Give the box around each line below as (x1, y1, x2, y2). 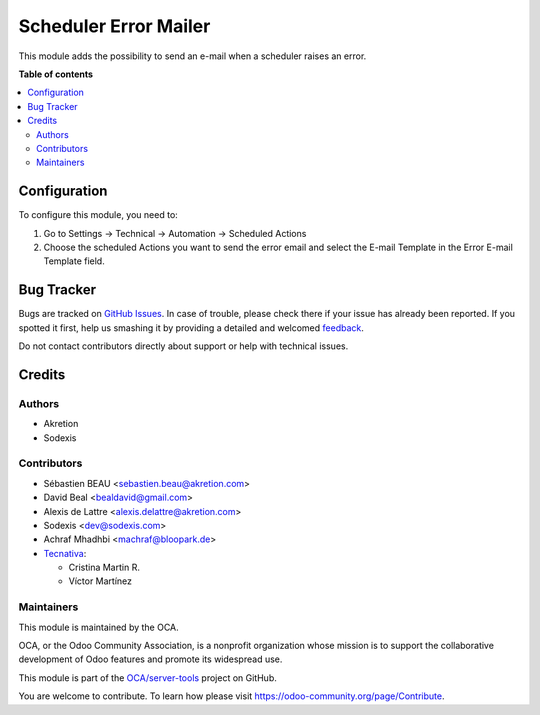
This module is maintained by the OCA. (18, 621, 179, 633)
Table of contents (18, 68, 94, 80)
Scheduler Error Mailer (18, 15, 211, 37)
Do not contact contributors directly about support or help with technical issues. (18, 340, 349, 352)
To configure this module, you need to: (18, 209, 179, 221)
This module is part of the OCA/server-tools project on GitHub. (18, 671, 277, 684)
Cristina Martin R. (68, 561, 140, 574)
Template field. (43, 255, 105, 267)
